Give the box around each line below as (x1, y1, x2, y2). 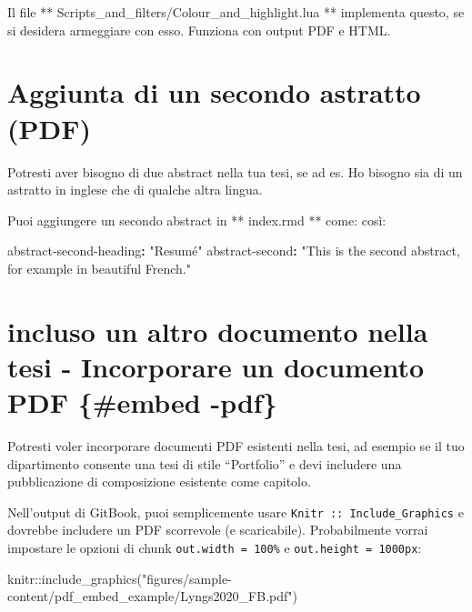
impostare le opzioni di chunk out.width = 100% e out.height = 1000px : (7, 538, 422, 557)
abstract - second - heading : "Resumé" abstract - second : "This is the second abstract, (7, 241, 460, 260)
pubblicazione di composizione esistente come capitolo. (7, 472, 311, 491)
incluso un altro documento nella (7, 312, 428, 349)
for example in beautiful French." (7, 258, 191, 277)
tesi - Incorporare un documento (7, 347, 425, 385)
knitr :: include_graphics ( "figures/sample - (7, 568, 232, 587)
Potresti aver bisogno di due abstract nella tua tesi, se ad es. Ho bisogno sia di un (7, 162, 463, 181)
